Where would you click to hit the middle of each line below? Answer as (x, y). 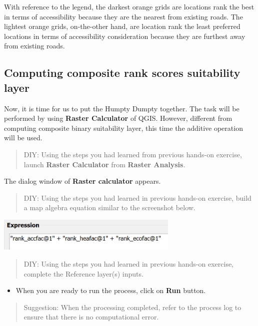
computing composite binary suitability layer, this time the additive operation (123, 128)
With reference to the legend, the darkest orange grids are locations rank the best (129, 6)
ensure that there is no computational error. (91, 317)
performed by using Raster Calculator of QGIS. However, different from (118, 118)
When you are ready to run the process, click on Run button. (111, 290)
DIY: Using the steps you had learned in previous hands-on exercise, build (137, 197)
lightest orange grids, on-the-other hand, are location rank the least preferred (122, 26)
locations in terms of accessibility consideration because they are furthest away (125, 36)
